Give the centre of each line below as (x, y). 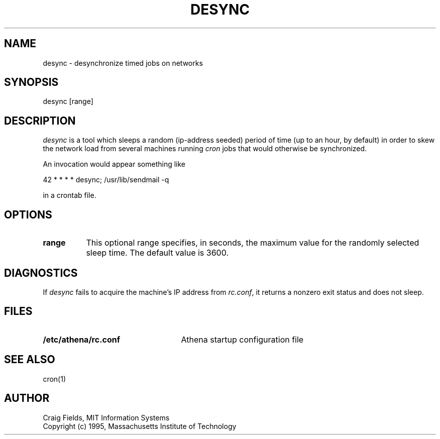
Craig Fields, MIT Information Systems (106, 417)
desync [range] (68, 101)
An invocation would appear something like (114, 164)
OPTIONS (28, 214)
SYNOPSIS (31, 82)
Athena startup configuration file (242, 339)
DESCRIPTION (40, 121)
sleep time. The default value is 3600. (157, 253)
